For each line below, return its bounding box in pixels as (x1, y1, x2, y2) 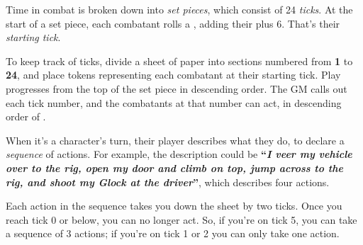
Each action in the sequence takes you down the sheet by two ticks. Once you (6, 198, 342, 213)
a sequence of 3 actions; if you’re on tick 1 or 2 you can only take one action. (6, 226, 340, 241)
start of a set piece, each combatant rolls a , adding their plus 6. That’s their (6, 16, 340, 30)
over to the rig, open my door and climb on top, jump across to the (6, 160, 343, 175)
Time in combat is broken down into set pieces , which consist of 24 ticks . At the (6, 2, 353, 16)
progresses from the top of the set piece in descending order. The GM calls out (6, 81, 347, 96)
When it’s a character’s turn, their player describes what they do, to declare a (6, 132, 345, 147)
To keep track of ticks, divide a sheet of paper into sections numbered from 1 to (6, 53, 353, 68)
